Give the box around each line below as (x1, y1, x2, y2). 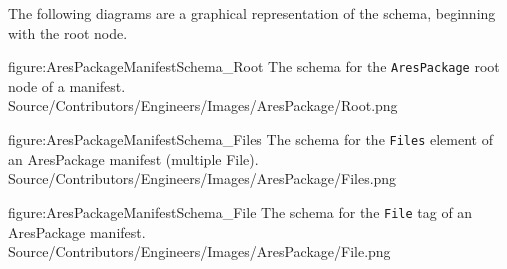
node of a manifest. (8, 75, 126, 96)
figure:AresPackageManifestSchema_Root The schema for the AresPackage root (8, 56, 500, 77)
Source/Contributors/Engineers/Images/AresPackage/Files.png (8, 168, 397, 189)
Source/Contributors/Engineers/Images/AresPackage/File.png (8, 241, 391, 262)
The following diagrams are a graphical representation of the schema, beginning (8, 3, 496, 23)
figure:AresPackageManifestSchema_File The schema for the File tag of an (8, 201, 473, 222)
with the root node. (8, 22, 128, 43)
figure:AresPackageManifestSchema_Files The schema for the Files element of (8, 129, 493, 150)
